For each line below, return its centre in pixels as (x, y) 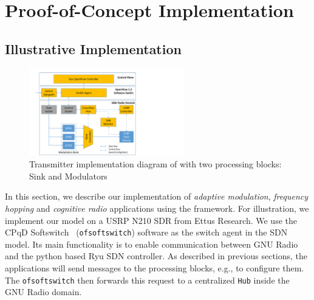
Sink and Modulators (68, 176)
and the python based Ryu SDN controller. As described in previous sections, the (156, 256)
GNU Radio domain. (43, 292)
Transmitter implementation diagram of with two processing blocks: (155, 164)
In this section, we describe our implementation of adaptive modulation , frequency (157, 196)
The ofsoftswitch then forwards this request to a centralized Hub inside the (147, 280)
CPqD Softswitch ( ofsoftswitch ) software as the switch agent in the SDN (146, 232)
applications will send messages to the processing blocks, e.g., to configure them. (155, 268)
